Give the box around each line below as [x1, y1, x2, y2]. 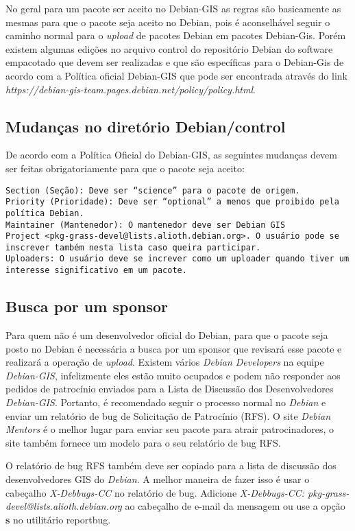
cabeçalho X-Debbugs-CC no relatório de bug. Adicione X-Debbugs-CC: [5, 485, 305, 499]
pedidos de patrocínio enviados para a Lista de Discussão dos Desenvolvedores [5, 381, 334, 396]
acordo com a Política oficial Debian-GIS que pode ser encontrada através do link [5, 68, 347, 82]
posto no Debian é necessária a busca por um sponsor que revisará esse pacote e [5, 341, 342, 355]
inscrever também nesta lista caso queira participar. [5, 242, 261, 252]
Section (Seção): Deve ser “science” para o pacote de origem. [5, 185, 300, 196]
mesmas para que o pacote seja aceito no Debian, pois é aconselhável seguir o [5, 14, 330, 29]
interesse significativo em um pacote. [5, 265, 187, 276]
